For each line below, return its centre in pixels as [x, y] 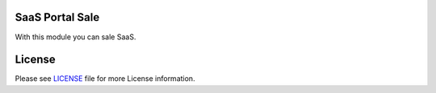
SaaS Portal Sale [57, 17]
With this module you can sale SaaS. [75, 37]
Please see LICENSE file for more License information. [105, 79]
